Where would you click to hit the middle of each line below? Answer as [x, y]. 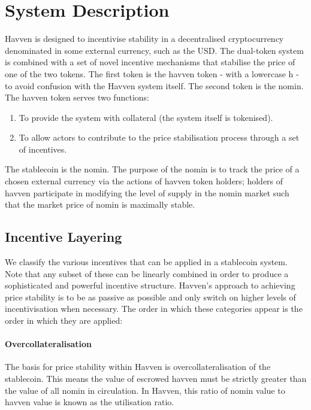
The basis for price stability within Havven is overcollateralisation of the [138, 367]
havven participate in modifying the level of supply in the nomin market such [147, 192]
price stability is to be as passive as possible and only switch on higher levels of [150, 297]
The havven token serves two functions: [77, 97]
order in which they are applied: [64, 321]
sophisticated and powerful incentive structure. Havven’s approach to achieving [150, 285]
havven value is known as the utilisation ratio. [90, 402]
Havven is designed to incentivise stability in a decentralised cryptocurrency [144, 39]
